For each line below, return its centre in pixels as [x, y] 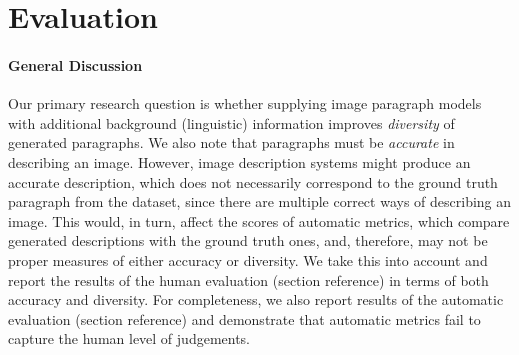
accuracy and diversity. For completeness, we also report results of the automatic [256, 299]
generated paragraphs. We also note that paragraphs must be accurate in [231, 142]
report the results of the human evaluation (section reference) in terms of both [248, 279]
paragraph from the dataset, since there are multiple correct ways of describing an [260, 201]
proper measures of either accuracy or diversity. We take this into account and [248, 259]
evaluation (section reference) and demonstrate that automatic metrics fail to [244, 318]
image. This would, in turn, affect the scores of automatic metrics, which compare [259, 220]
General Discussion [75, 64]
